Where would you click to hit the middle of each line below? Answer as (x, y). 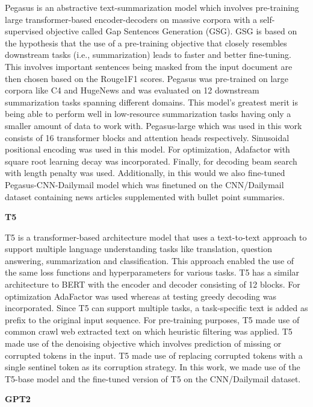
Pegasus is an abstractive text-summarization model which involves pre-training (152, 7)
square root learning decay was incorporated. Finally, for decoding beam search (151, 161)
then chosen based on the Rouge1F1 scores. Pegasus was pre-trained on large (147, 78)
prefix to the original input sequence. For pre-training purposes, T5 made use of (152, 319)
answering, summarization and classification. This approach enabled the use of (150, 260)
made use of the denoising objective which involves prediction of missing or (143, 343)
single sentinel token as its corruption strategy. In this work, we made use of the (153, 367)
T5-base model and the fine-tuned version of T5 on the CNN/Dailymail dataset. (153, 378)
